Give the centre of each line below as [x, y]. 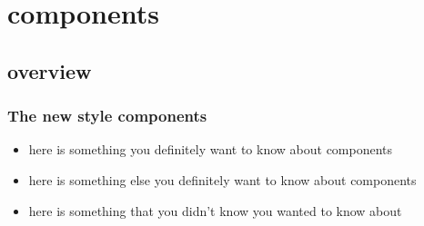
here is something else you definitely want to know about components [222, 179]
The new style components [107, 116]
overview [50, 70]
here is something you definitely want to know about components [211, 149]
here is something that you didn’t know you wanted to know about [215, 210]
